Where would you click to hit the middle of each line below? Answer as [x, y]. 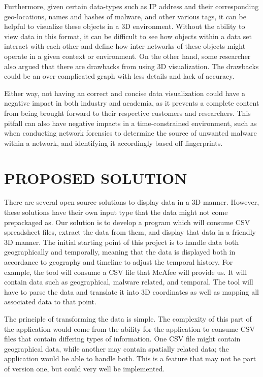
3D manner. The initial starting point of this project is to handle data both [122, 242]
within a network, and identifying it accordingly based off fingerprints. [113, 143]
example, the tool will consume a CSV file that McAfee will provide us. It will [126, 272]
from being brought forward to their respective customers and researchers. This [127, 113]
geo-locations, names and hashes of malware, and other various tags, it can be [125, 16]
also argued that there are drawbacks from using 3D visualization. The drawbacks [131, 66]
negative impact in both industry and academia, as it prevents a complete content [132, 103]
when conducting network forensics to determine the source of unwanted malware [130, 133]
